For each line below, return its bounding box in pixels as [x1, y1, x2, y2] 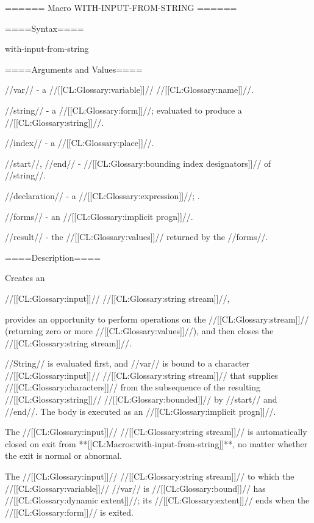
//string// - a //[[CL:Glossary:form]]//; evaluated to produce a [5, 103, 242, 116]
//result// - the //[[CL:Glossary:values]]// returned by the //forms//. [5, 230, 268, 243]
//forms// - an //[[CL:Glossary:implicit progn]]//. [5, 210, 193, 222]
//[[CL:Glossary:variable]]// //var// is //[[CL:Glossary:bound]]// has [5, 481, 266, 494]
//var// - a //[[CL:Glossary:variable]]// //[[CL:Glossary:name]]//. [5, 83, 254, 96]
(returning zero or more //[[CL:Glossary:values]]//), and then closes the [5, 324, 274, 337]
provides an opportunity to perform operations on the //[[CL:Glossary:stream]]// [5, 312, 309, 325]
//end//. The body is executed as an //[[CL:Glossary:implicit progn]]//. [5, 404, 276, 417]
